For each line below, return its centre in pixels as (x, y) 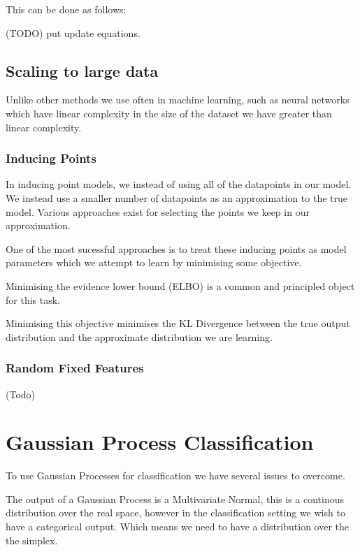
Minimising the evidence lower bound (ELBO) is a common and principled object (180, 285)
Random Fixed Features (75, 368)
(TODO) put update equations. (73, 32)
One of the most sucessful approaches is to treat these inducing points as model (176, 248)
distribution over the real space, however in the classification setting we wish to (175, 513)
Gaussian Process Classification (160, 442)
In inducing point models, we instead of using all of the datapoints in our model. (179, 184)
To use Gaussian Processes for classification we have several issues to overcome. (175, 475)
